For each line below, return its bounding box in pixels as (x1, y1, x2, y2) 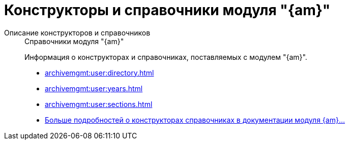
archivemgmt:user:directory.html (45, 68, 154, 77)
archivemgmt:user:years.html (45, 84, 143, 93)
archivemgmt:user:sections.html (45, 99, 153, 109)
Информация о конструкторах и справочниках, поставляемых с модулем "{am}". (24, 52, 307, 61)
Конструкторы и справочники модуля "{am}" (4, 2, 331, 19)
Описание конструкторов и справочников (4, 28, 151, 37)
